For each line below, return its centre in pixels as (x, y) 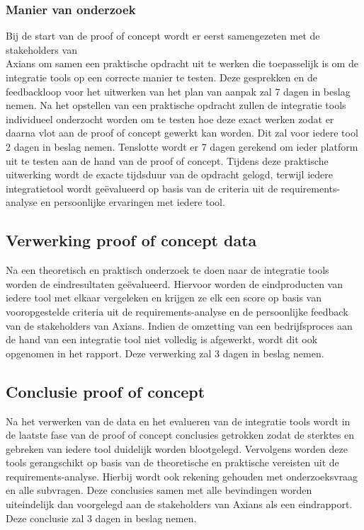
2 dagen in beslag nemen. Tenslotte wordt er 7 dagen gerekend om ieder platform (182, 146)
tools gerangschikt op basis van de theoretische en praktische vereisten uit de (172, 462)
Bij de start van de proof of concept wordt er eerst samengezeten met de (163, 36)
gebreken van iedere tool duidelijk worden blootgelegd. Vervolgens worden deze (177, 448)
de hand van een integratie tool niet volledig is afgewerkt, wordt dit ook (162, 339)
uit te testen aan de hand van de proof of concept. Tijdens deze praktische (167, 160)
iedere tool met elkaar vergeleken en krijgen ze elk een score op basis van (164, 298)
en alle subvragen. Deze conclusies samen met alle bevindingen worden (159, 490)
